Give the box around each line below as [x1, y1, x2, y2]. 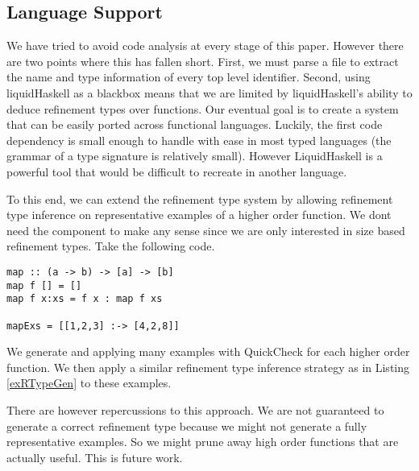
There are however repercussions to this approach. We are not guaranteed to [6, 401, 384, 418]
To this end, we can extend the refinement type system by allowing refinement [6, 190, 393, 207]
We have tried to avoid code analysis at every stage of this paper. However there [6, 37, 404, 54]
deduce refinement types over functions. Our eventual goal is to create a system [6, 100, 399, 117]
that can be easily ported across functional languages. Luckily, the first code [6, 116, 383, 133]
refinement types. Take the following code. [6, 238, 215, 254]
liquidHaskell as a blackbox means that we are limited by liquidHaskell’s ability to [6, 84, 413, 101]
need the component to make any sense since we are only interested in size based [6, 221, 405, 238]
